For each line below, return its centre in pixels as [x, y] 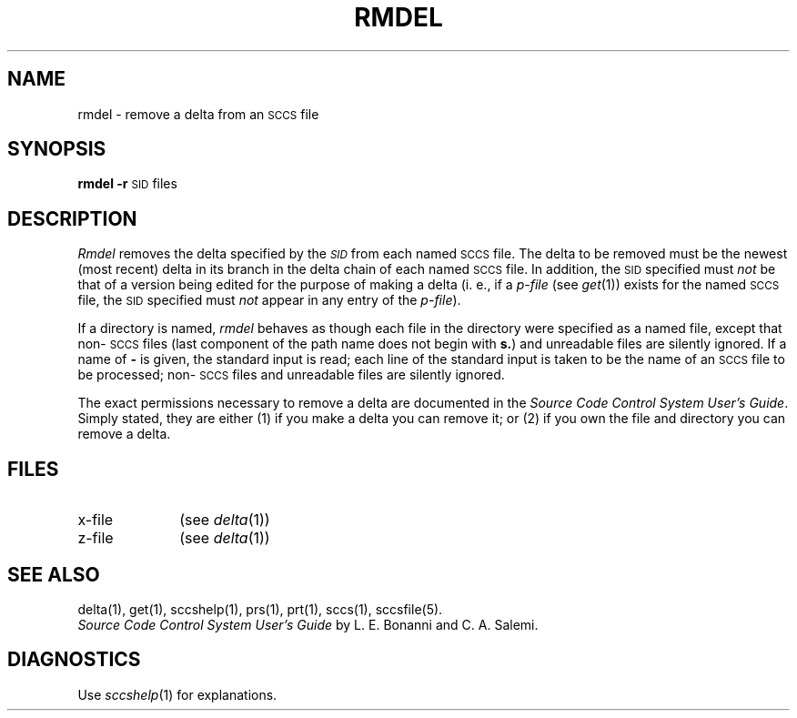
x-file [96, 520]
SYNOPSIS [57, 149]
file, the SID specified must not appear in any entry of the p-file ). [269, 300]
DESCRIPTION [72, 218]
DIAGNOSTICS [74, 660]
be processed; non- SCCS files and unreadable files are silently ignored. [291, 375]
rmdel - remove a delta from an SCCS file [198, 114]
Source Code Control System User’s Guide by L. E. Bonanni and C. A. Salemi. [308, 624]
